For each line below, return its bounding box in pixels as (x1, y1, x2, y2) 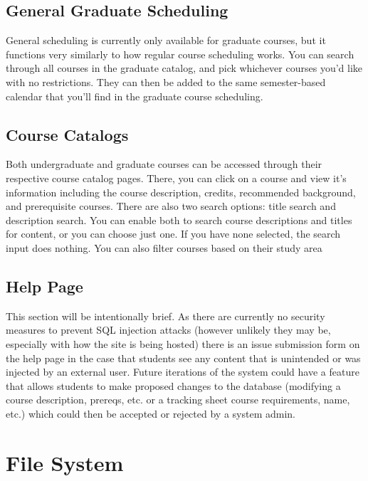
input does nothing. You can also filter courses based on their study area (6, 240, 322, 255)
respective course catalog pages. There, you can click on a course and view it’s (6, 170, 347, 185)
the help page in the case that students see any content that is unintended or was (6, 350, 361, 365)
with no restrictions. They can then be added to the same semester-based (6, 74, 326, 89)
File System (6, 448, 124, 477)
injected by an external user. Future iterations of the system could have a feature (6, 364, 359, 379)
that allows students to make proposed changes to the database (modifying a (6, 378, 341, 393)
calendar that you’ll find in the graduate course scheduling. (6, 88, 263, 103)
